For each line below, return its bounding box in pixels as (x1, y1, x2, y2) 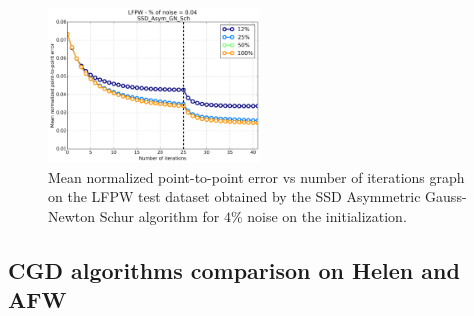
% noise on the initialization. (230, 205, 407, 226)
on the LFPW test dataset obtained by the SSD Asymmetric (48, 186, 421, 207)
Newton (48, 205, 96, 226)
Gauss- (425, 186, 467, 207)
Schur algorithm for (99, 205, 220, 226)
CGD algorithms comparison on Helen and (8, 254, 460, 285)
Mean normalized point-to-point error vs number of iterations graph (48, 166, 465, 187)
